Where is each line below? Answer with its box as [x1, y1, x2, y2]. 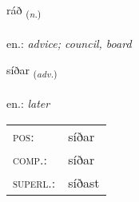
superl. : [13, 172, 56, 192]
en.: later [6, 95, 50, 112]
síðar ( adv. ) [6, 61, 58, 81]
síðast [68, 172, 100, 192]
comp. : [13, 149, 47, 168]
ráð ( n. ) [6, 2, 42, 20]
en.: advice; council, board [6, 34, 132, 51]
